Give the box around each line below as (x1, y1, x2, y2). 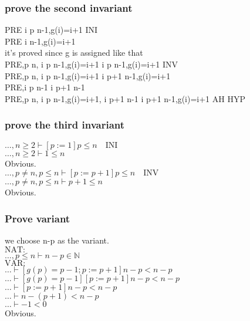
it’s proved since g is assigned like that (5, 46, 143, 59)
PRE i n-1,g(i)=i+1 (5, 35, 76, 47)
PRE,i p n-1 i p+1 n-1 (5, 81, 85, 93)
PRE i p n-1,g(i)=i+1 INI (5, 23, 98, 36)
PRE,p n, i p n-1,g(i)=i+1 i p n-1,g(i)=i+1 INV (5, 58, 178, 70)
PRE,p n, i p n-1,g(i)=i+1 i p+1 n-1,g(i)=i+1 (5, 69, 171, 82)
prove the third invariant (5, 117, 125, 132)
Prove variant (5, 211, 70, 225)
